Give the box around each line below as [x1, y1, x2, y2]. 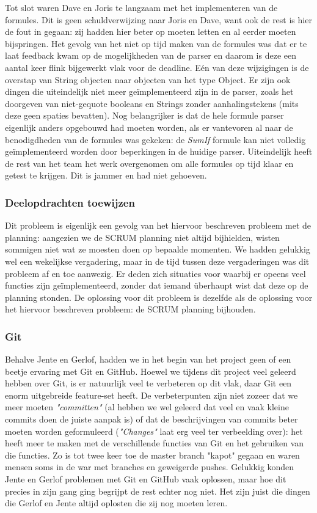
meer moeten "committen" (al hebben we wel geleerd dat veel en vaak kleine [5, 400, 289, 413]
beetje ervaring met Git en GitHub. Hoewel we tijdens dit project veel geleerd [5, 364, 296, 377]
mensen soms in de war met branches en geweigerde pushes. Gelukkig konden [5, 460, 294, 473]
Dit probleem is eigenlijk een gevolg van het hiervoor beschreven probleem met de [5, 219, 312, 232]
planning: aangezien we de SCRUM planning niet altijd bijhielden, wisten [5, 231, 280, 243]
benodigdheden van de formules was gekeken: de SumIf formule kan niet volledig [5, 133, 306, 146]
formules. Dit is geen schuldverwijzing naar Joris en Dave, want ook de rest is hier [5, 13, 312, 26]
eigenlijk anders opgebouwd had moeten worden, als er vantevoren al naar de [5, 120, 293, 133]
